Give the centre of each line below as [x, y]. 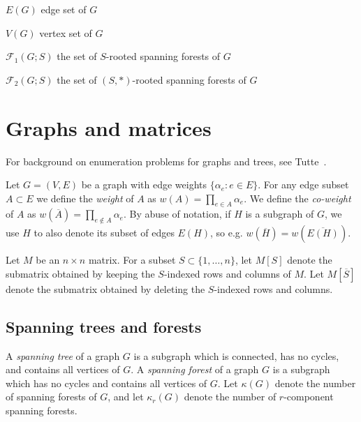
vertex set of [66, 32]
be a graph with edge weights [144, 184]
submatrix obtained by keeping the [80, 273]
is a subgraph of [280, 214]
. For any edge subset [303, 184]
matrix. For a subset [132, 260]
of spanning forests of [51, 397]
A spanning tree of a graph [63, 355]
